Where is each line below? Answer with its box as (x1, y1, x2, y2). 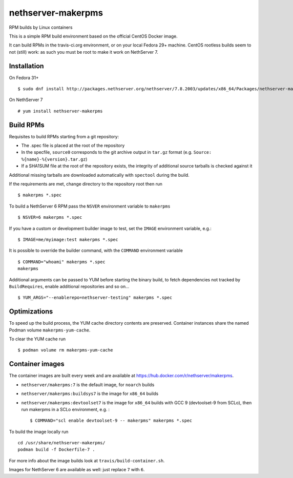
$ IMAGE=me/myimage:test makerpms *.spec (18, 237, 118, 242)
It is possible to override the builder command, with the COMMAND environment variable (9, 248, 183, 253)
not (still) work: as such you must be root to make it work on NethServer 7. (9, 49, 158, 55)
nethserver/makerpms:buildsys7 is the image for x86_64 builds (21, 391, 159, 396)
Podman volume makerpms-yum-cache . (9, 327, 90, 333)
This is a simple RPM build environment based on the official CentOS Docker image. (9, 33, 178, 39)
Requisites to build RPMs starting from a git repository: (9, 133, 119, 139)
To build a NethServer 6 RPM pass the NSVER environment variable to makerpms (9, 203, 170, 209)
